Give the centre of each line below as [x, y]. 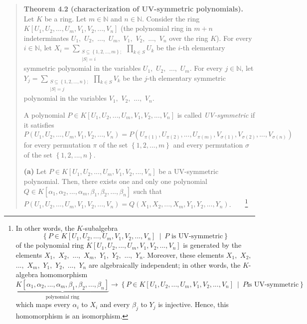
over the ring [189, 38]
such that [148, 191]
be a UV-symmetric [189, 171]
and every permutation [208, 145]
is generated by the [212, 245]
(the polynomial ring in [156, 28]
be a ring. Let [66, 18]
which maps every [43, 304]
